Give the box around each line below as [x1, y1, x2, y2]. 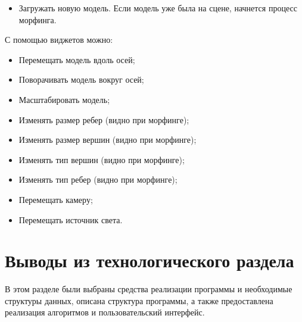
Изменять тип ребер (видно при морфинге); [18, 173, 178, 186]
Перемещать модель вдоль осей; [18, 53, 135, 65]
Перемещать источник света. [18, 213, 123, 226]
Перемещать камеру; [18, 193, 93, 205]
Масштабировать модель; [18, 93, 110, 105]
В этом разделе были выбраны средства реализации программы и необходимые [5, 283, 292, 295]
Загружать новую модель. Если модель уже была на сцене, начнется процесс [18, 2, 297, 14]
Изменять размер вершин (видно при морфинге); [18, 133, 197, 146]
